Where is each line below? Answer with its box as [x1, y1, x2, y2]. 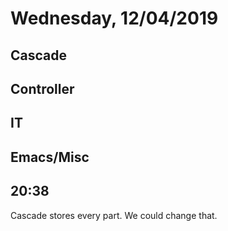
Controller [10, 80, 75, 97]
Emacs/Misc [10, 148, 90, 166]
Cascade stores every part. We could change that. [10, 209, 218, 221]
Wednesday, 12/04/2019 [10, 7, 219, 30]
